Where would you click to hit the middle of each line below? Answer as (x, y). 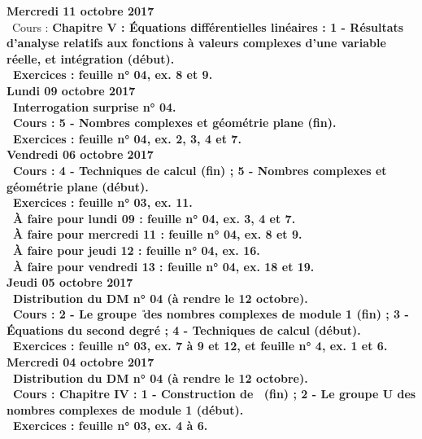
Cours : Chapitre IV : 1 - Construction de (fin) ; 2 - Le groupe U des (215, 394)
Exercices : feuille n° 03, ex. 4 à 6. (111, 426)
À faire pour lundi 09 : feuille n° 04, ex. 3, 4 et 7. (154, 218)
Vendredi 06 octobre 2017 (80, 154)
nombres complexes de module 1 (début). (125, 409)
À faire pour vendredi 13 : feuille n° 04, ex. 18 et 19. (164, 266)
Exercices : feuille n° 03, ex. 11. (103, 202)
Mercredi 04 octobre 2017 (80, 362)
